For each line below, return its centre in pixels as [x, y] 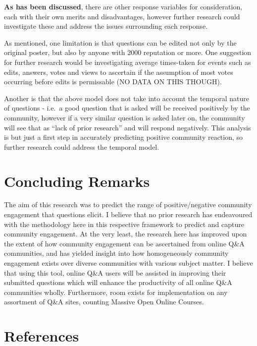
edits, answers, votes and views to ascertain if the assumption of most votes [119, 72]
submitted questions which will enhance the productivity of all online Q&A [118, 282]
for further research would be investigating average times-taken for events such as [128, 62]
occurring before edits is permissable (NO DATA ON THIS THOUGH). [113, 82]
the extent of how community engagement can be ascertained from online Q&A [124, 243]
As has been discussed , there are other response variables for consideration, [123, 6]
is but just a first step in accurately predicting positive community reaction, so [124, 137]
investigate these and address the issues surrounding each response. [106, 26]
